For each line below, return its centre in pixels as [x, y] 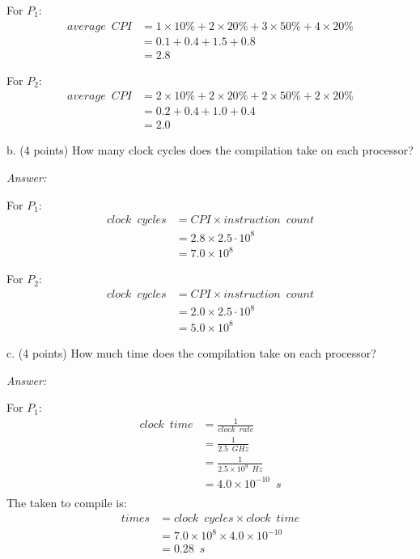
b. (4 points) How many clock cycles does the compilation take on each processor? [210, 150]
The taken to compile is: [67, 502]
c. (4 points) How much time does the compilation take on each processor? [191, 352]
